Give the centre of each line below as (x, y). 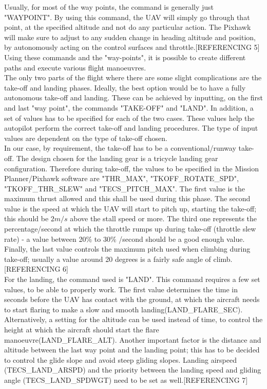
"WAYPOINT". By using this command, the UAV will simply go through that (127, 17)
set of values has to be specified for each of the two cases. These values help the (129, 118)
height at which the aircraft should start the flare (82, 329)
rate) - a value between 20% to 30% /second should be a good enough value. (125, 238)
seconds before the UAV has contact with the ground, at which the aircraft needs (132, 299)
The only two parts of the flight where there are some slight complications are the (133, 77)
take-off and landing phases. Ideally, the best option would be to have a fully (125, 87)
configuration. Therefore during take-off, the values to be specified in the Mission (131, 168)
